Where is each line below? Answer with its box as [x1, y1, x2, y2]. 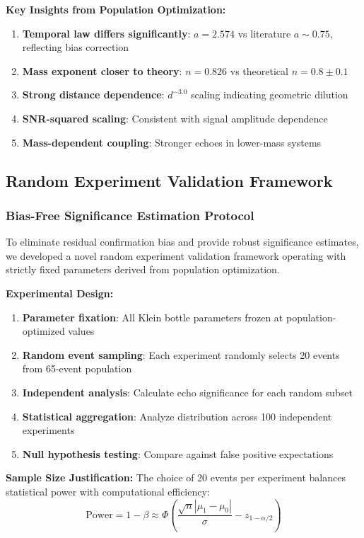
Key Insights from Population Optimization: [6, 2, 226, 16]
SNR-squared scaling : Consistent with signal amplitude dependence [22, 110, 328, 125]
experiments [22, 423, 75, 437]
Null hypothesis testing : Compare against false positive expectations [22, 446, 334, 461]
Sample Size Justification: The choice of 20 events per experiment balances [6, 470, 346, 485]
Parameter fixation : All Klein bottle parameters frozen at [22, 309, 283, 324]
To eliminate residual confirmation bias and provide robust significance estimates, [6, 234, 359, 249]
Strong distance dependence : [22, 87, 165, 102]
